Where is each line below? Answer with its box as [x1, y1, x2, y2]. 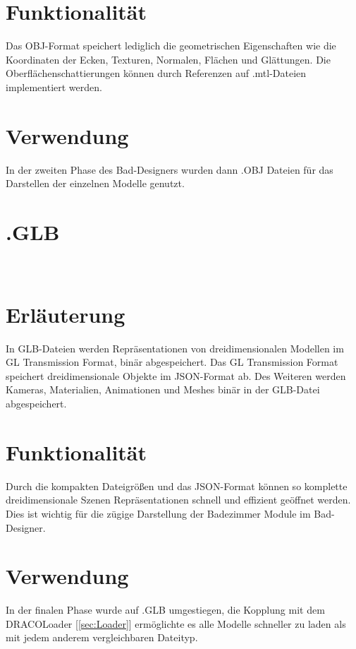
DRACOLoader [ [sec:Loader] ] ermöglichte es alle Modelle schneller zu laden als [6, 616, 346, 631]
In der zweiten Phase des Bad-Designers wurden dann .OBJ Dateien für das [6, 162, 333, 177]
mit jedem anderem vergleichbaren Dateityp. [6, 630, 198, 645]
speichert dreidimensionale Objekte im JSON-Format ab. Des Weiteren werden [6, 368, 346, 383]
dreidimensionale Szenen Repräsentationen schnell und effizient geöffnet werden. [6, 492, 351, 507]
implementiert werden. [6, 79, 102, 94]
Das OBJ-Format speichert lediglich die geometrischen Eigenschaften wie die [6, 38, 336, 53]
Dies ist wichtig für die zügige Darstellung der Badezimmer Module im [6, 506, 311, 520]
